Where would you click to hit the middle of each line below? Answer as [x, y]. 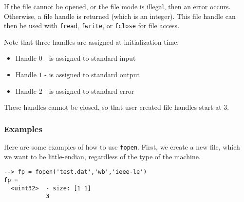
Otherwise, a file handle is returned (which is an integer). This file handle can [120, 16]
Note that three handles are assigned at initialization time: [92, 42]
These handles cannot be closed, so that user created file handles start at [113, 107]
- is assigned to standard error [89, 91]
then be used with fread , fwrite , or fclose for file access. [92, 25]
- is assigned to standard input [90, 58]
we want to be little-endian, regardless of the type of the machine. [102, 156]
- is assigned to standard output [92, 75]
